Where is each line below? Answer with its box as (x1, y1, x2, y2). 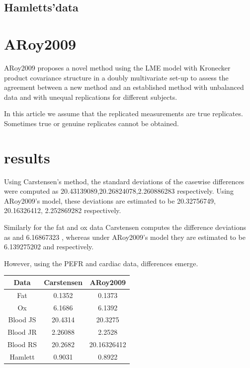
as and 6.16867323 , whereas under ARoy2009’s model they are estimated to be (4, 231, 246, 242)
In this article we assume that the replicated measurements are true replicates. (4, 108, 243, 119)
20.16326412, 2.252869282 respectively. (4, 205, 121, 216)
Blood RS (7, 339, 37, 350)
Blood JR (7, 327, 37, 337)
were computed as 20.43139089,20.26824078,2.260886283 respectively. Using (4, 186, 234, 196)
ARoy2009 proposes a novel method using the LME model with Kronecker (4, 62, 231, 73)
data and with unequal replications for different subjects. (4, 91, 177, 102)
